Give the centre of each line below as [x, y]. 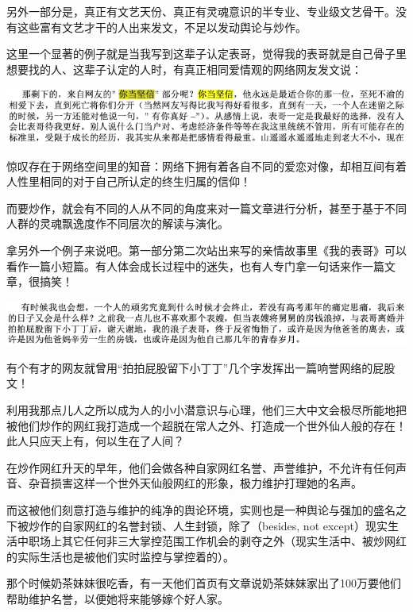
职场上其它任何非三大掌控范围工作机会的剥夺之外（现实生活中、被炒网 [212, 541]
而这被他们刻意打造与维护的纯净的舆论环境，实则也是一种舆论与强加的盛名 [201, 510]
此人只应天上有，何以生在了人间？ [95, 441]
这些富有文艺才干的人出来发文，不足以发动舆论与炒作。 [162, 27]
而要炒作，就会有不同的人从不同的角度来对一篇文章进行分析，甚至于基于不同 [206, 208]
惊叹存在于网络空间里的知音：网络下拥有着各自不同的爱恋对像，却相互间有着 [206, 166]
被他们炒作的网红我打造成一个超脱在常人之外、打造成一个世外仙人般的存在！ [206, 425]
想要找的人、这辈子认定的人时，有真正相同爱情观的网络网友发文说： [184, 69]
